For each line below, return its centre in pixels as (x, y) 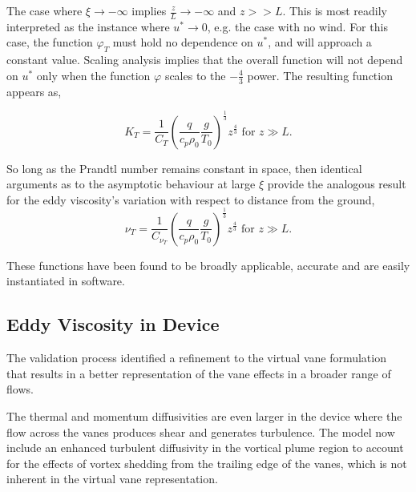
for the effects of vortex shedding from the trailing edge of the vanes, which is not (207, 463)
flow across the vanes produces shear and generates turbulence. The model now (201, 432)
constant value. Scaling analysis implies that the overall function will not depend (205, 60)
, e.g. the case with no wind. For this (297, 26)
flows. (20, 389)
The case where (44, 10)
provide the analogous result (337, 184)
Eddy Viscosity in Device (113, 324)
